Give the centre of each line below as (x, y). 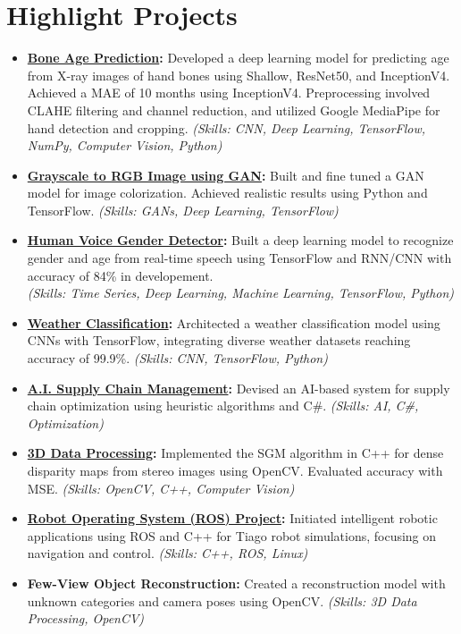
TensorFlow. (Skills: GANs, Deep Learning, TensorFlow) (183, 210)
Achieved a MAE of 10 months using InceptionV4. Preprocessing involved (229, 93)
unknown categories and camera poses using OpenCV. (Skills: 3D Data (222, 600)
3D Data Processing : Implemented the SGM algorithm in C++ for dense (235, 453)
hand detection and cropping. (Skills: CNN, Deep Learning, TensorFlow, (226, 127)
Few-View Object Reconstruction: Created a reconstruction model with (236, 583)
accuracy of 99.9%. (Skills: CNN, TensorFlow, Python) (177, 358)
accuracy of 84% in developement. (120, 275)
